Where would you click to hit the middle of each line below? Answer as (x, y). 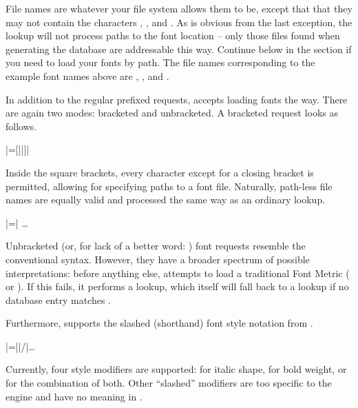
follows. (21, 126)
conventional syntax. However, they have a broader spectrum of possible (158, 259)
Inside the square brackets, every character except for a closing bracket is (160, 172)
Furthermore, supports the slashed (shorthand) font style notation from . (159, 323)
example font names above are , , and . (87, 75)
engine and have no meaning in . (74, 396)
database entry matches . (59, 299)
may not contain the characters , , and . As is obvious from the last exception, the (179, 22)
